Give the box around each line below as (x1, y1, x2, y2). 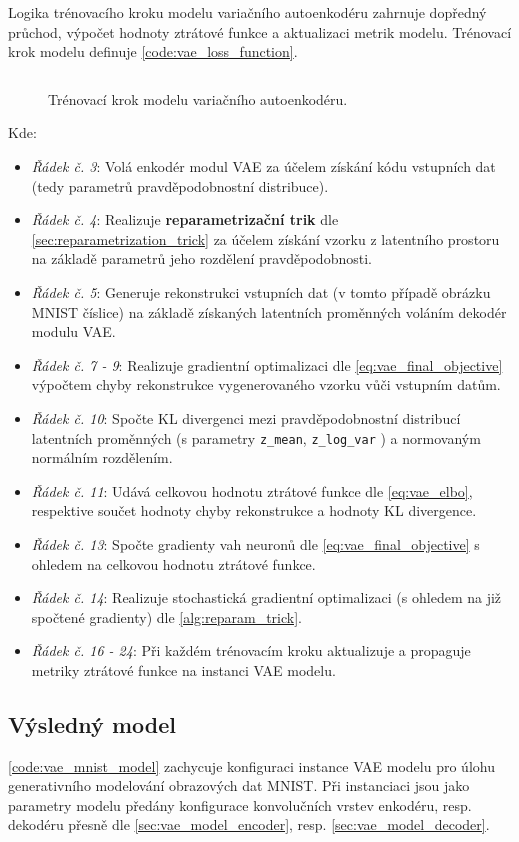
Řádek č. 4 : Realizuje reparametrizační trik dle (31, 209, 339, 230)
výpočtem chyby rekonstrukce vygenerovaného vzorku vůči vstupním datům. (31, 374, 501, 395)
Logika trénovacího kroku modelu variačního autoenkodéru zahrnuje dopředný (8, 2, 487, 22)
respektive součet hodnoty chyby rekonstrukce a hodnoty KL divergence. (31, 500, 477, 521)
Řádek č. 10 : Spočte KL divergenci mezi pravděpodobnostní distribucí (31, 407, 461, 428)
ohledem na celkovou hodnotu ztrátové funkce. (31, 553, 316, 574)
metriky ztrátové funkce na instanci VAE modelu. (31, 659, 336, 680)
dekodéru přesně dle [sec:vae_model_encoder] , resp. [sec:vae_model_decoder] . (8, 814, 490, 835)
